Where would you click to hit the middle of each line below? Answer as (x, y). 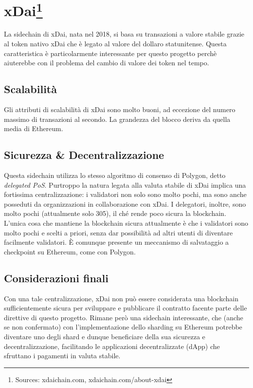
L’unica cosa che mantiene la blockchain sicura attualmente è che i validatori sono (126, 223)
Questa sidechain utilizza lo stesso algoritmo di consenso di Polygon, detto (115, 175)
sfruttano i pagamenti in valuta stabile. (62, 356)
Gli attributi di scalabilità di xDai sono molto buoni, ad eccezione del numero (120, 109)
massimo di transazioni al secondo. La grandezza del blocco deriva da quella (117, 119)
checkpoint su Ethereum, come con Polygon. (70, 251)
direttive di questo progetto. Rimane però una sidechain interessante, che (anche (124, 317)
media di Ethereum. (34, 128)
